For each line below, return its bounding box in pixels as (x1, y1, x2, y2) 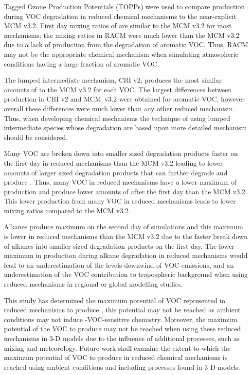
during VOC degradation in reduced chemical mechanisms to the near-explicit (4, 11, 236, 21)
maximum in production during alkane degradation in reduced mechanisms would (4, 250, 248, 260)
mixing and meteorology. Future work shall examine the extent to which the (4, 342, 231, 353)
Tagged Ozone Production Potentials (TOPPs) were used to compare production (4, 1, 245, 11)
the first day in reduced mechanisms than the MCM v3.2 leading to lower (4, 157, 223, 168)
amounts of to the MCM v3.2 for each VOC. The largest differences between (4, 84, 232, 94)
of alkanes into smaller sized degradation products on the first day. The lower (4, 240, 234, 251)
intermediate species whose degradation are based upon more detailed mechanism (4, 122, 247, 133)
